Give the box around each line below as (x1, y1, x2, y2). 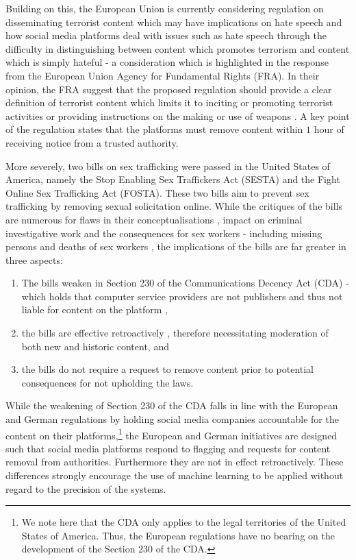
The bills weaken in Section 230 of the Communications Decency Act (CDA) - (21, 276, 349, 290)
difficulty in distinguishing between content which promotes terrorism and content (5, 41, 350, 56)
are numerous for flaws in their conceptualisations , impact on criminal (5, 212, 303, 226)
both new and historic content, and (21, 339, 169, 353)
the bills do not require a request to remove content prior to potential (21, 362, 314, 376)
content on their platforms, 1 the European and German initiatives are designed (5, 426, 338, 442)
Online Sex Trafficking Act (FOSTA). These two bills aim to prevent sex (5, 185, 309, 199)
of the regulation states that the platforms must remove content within (5, 122, 303, 136)
